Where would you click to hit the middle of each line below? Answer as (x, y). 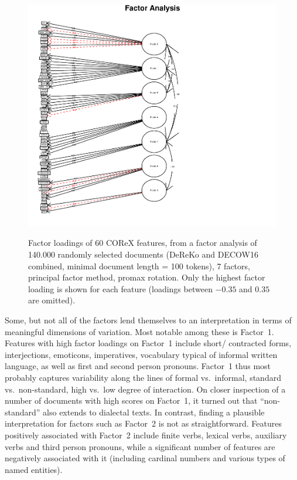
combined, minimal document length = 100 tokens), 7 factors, (139, 266)
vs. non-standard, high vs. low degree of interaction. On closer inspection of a (145, 389)
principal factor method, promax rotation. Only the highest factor (147, 277)
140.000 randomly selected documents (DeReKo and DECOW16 (143, 254)
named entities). (34, 469)
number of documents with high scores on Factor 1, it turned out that (131, 400)
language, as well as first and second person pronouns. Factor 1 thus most (138, 366)
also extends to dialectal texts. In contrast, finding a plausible (154, 412)
